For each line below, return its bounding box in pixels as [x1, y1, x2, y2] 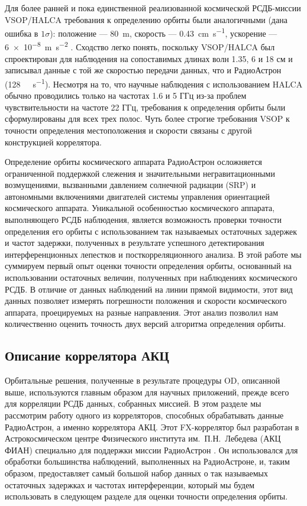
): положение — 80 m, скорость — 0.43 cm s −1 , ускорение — [50, 25, 277, 39]
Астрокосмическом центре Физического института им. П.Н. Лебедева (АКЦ [5, 432, 281, 445]
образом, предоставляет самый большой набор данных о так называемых [5, 466, 269, 479]
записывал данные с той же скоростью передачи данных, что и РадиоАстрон [5, 64, 282, 76]
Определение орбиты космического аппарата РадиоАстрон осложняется [5, 155, 263, 168]
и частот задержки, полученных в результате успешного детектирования [5, 236, 264, 249]
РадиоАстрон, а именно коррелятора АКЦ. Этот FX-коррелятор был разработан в [5, 420, 299, 433]
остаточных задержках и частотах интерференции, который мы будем [5, 478, 255, 491]
